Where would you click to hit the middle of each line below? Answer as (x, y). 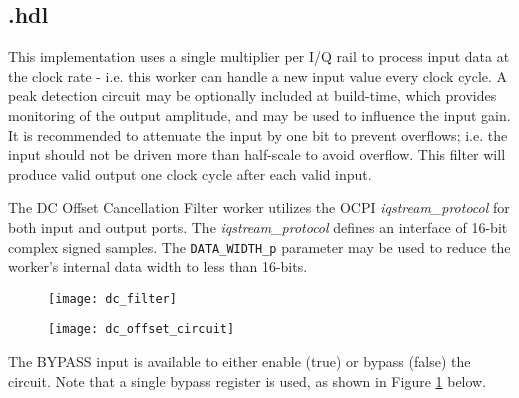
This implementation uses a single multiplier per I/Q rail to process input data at (259, 56)
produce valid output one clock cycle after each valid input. (190, 173)
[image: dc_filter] (112, 298)
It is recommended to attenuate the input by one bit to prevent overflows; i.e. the (258, 134)
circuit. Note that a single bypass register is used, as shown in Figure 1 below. (247, 380)
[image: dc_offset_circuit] (141, 329)
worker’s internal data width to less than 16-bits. (158, 266)
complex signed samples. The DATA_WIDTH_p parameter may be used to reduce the (259, 246)
